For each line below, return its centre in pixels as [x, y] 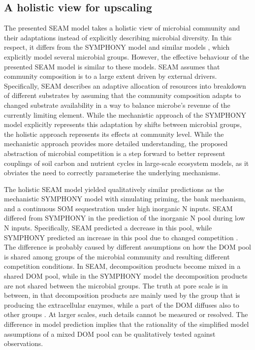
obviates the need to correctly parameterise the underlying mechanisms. [112, 173]
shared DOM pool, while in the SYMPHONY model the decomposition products [126, 276]
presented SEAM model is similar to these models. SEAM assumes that [112, 66]
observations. [24, 343]
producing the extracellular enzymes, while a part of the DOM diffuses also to [122, 304]
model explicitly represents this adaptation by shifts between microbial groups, [123, 124]
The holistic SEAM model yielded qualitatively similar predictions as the [114, 189]
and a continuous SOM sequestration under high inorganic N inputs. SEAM [118, 208]
